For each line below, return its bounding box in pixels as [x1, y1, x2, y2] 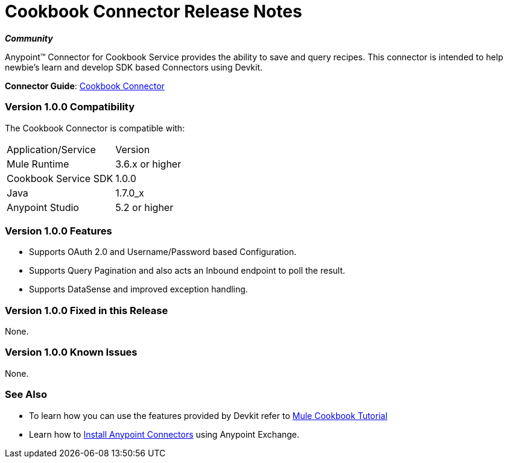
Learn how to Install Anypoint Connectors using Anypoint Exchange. [29, 429, 300, 439]
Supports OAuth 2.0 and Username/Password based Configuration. [29, 247, 297, 257]
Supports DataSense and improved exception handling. [29, 284, 248, 295]
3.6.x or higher [115, 157, 182, 170]
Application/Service [7, 143, 96, 156]
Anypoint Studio [7, 201, 79, 213]
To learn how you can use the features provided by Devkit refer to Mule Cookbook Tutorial [29, 410, 388, 421]
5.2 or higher [115, 201, 174, 213]
